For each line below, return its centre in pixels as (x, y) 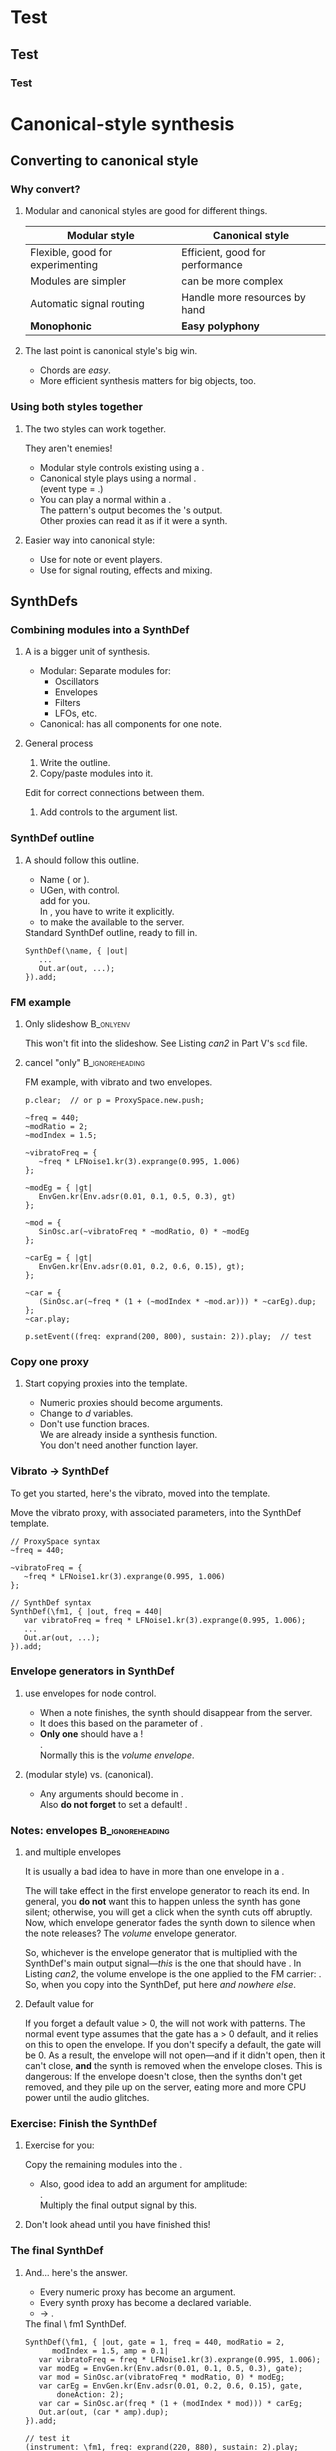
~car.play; (47, 1319)
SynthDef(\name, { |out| (76, 951)
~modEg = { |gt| (58, 1187)
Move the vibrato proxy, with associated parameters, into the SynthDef (156, 1512)
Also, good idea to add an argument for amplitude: (143, 2184)
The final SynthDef (57, 2251)
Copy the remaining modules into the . (103, 2165)
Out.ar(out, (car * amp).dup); (103, 2412)
